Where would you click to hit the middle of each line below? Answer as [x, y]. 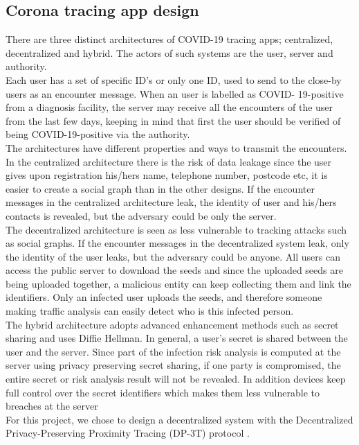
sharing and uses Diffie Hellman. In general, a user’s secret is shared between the [177, 338]
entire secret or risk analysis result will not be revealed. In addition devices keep [176, 379]
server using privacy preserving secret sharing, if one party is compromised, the [173, 365]
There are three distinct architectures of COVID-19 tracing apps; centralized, [169, 39]
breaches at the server [52, 406]
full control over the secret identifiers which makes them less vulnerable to [163, 392]
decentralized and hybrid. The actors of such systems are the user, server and [169, 52]
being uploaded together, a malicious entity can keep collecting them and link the [178, 283]
